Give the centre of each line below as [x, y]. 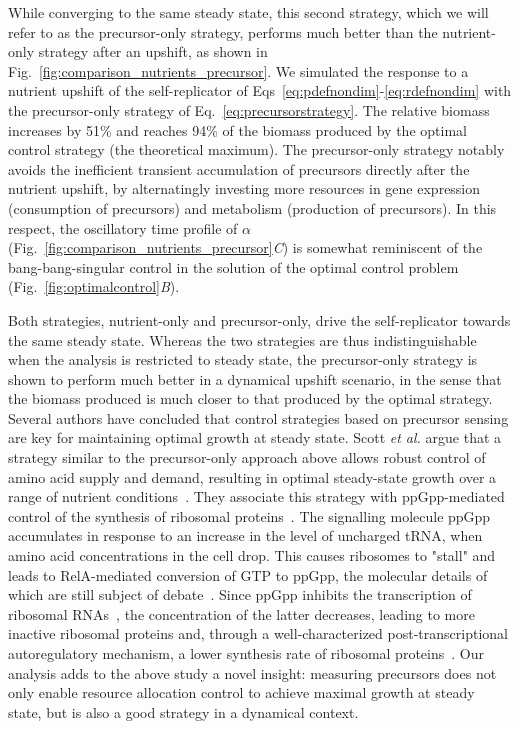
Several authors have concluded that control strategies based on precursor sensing [258, 417]
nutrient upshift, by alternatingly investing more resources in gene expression [244, 188]
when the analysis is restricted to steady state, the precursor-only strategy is [243, 359]
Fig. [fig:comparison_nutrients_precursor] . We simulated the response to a [238, 70]
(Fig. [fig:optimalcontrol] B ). [94, 286]
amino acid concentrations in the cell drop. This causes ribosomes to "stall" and [252, 555]
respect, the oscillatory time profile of [123, 227]
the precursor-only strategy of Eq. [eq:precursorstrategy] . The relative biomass [249, 109]
